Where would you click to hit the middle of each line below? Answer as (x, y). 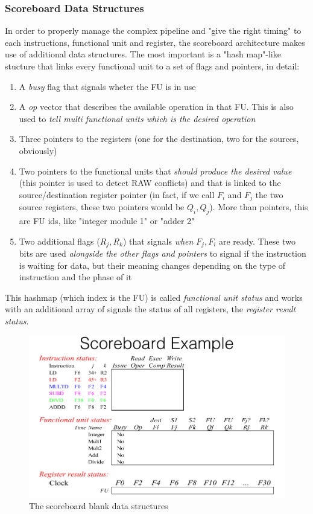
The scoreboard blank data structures (99, 506)
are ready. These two (257, 241)
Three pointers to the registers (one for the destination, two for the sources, (159, 139)
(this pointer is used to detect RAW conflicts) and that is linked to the (150, 183)
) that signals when (158, 241)
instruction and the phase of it (75, 277)
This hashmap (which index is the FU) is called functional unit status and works (154, 297)
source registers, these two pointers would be (102, 207)
